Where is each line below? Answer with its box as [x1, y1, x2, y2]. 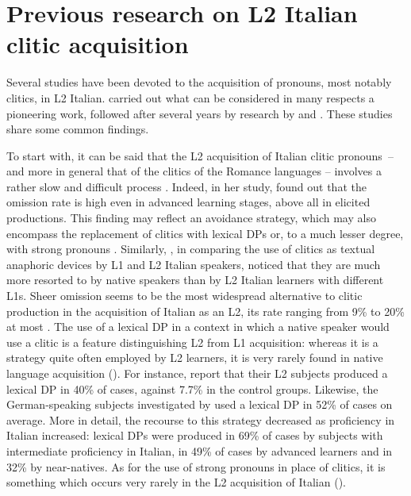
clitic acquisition [6, 28, 189, 60]
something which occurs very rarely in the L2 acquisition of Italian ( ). [6, 474, 346, 490]
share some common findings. [6, 121, 149, 137]
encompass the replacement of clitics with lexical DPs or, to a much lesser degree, [6, 225, 404, 241]
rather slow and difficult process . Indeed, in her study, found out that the [6, 178, 367, 194]
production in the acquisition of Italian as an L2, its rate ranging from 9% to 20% [6, 302, 405, 319]
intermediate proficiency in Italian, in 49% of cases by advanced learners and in [6, 442, 393, 459]
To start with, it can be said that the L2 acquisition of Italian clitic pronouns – [6, 147, 394, 163]
